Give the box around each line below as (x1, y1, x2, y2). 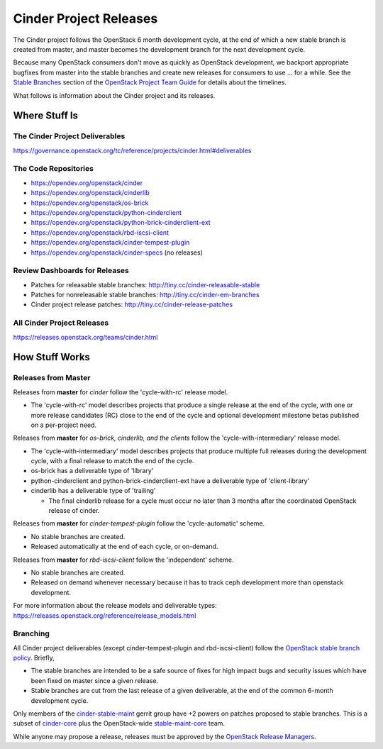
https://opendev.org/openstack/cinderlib (30, 189, 150, 197)
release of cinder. (48, 506, 100, 515)
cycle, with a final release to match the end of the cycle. (30, 457, 194, 465)
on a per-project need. (30, 421, 97, 429)
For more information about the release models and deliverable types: (13, 601, 218, 610)
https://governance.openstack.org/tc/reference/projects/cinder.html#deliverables (13, 146, 252, 155)
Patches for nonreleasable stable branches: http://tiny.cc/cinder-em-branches (30, 291, 260, 299)
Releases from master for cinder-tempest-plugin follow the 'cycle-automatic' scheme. (13, 519, 265, 528)
